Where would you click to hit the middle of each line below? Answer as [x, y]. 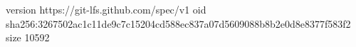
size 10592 [28, 37]
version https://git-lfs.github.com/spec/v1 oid [106, 9]
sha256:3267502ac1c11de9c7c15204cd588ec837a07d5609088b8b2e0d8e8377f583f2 [178, 23]
